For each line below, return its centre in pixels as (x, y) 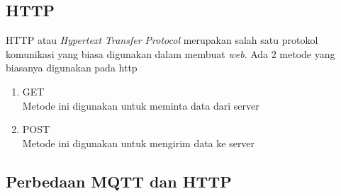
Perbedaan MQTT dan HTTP (119, 181)
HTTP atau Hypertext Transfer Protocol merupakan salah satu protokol (162, 40)
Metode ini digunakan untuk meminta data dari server (141, 105)
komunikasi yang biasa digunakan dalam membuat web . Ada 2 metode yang (170, 53)
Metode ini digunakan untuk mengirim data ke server (139, 143)
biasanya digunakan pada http (72, 68)
